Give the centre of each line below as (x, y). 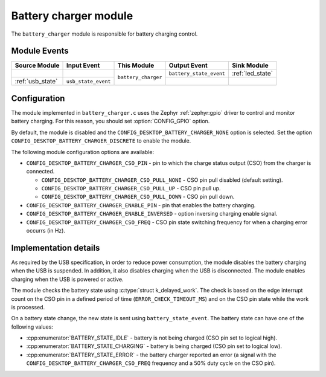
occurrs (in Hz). (46, 231)
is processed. (28, 307)
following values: (32, 327)
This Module (136, 65)
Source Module (37, 65)
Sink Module (250, 65)
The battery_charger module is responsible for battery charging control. (104, 34)
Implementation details (56, 248)
